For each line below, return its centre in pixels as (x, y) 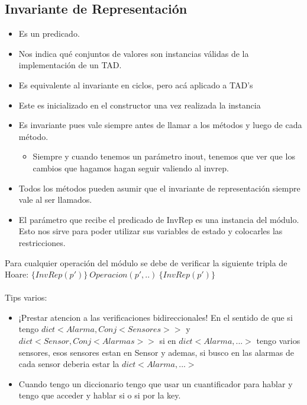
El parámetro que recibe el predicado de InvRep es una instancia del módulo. (159, 219)
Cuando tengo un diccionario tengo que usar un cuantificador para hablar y (156, 383)
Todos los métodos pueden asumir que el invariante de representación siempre (159, 188)
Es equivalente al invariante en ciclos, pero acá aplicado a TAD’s (136, 84)
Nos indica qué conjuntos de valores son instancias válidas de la (134, 53)
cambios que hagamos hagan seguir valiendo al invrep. (131, 168)
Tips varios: (26, 297)
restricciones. (42, 242)
